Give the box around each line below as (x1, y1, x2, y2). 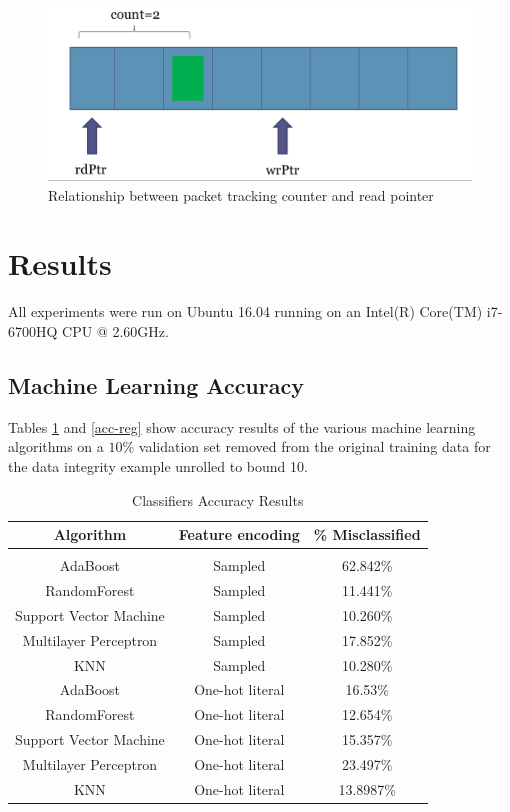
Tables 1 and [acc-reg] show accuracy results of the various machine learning (8, 416, 476, 437)
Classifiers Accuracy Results (132, 489, 304, 510)
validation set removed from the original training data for (138, 436, 491, 457)
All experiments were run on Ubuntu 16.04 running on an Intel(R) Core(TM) (8, 301, 483, 322)
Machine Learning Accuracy (8, 369, 304, 400)
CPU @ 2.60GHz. (62, 320, 169, 341)
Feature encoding (178, 524, 300, 545)
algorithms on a (8, 436, 104, 457)
